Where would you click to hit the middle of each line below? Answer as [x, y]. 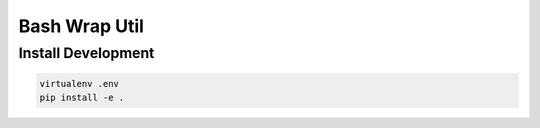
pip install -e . [82, 98]
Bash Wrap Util [81, 26]
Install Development [86, 53]
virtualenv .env [79, 83]
